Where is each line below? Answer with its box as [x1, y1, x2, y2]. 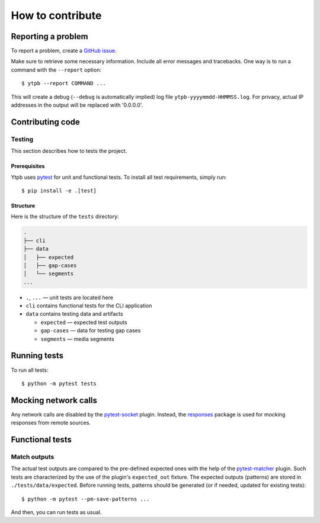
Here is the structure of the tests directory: [11, 213, 119, 220]
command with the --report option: [11, 66, 102, 73]
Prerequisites [11, 163, 45, 170]
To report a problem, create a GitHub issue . [11, 47, 117, 54]
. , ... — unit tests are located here [25, 294, 114, 301]
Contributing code [11, 117, 80, 127]
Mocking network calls [11, 395, 98, 405]
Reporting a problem [11, 31, 88, 41]
